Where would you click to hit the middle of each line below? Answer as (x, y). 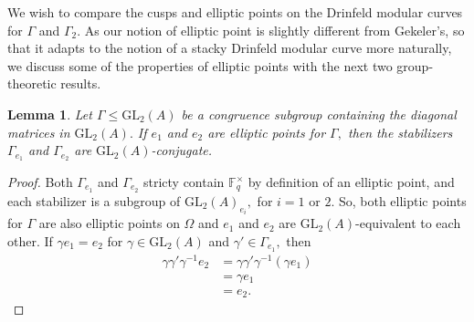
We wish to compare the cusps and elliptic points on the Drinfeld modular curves (235, 12)
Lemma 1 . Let (50, 114)
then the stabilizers (400, 132)
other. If (30, 240)
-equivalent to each (408, 223)
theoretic (32, 83)
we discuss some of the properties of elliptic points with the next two (200, 65)
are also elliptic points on (109, 223)
